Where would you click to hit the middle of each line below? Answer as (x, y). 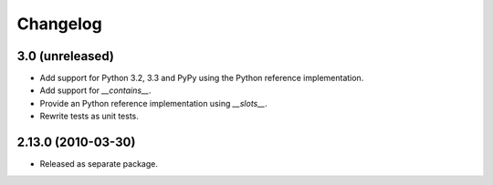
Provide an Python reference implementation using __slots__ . (154, 103)
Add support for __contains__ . (95, 90)
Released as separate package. (99, 164)
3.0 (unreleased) (65, 56)
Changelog (59, 24)
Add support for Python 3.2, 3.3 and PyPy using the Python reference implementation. (202, 78)
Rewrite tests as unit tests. (89, 116)
